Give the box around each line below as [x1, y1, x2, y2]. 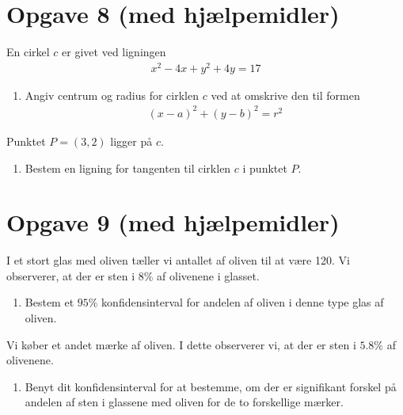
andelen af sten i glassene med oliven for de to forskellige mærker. [25, 394, 344, 410]
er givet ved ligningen [62, 44, 166, 60]
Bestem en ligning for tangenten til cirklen [25, 159, 231, 176]
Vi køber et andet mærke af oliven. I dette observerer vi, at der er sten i [6, 336, 356, 352]
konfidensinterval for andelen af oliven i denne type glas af [101, 294, 384, 310]
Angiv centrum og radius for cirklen [25, 86, 199, 103]
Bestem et [25, 294, 74, 310]
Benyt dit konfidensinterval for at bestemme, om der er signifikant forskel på [25, 378, 397, 394]
